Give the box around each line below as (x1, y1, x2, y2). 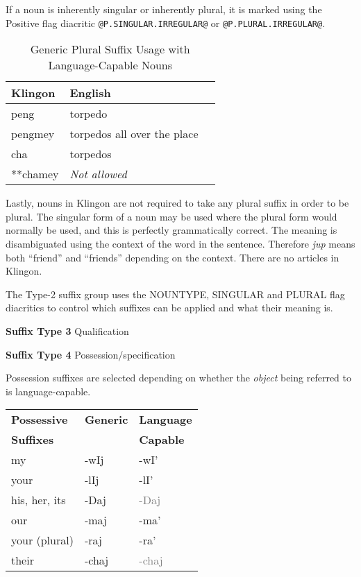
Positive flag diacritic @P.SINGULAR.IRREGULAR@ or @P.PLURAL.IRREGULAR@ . (6, 15, 326, 30)
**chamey (11, 166, 59, 182)
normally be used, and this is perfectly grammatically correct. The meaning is (6, 223, 337, 237)
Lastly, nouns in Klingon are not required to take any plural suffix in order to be (6, 196, 349, 210)
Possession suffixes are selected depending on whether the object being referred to (6, 370, 351, 385)
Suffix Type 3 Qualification (6, 324, 129, 338)
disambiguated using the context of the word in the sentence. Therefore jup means (6, 236, 355, 251)
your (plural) (11, 532, 74, 549)
